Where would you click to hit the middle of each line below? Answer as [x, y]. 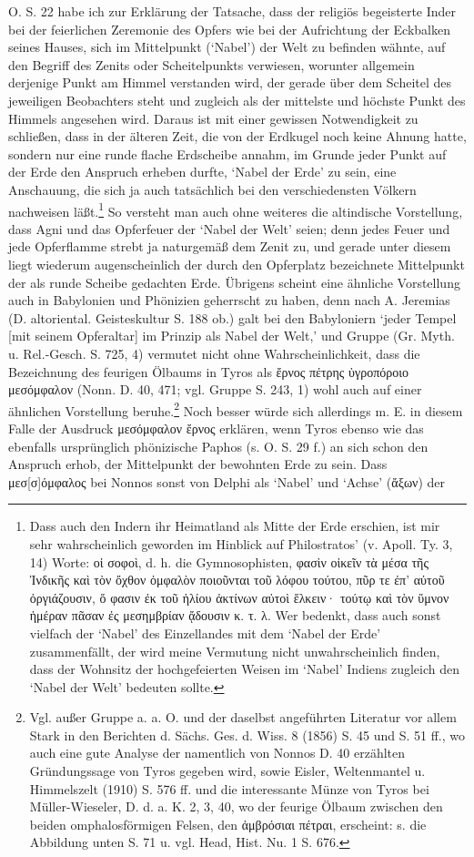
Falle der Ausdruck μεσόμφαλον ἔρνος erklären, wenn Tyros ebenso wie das [216, 428]
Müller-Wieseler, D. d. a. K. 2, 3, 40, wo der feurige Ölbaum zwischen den [236, 806]
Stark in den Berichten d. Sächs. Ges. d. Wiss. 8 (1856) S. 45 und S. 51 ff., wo [247, 735]
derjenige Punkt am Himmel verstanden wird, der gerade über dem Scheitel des [230, 82]
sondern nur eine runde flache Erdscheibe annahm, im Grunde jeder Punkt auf [227, 153]
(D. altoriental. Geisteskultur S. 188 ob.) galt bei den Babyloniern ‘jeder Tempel [232, 317]
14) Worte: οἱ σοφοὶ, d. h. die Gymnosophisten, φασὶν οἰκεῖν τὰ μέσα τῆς [229, 561]
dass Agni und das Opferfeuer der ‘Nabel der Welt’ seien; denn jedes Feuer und [229, 228]
